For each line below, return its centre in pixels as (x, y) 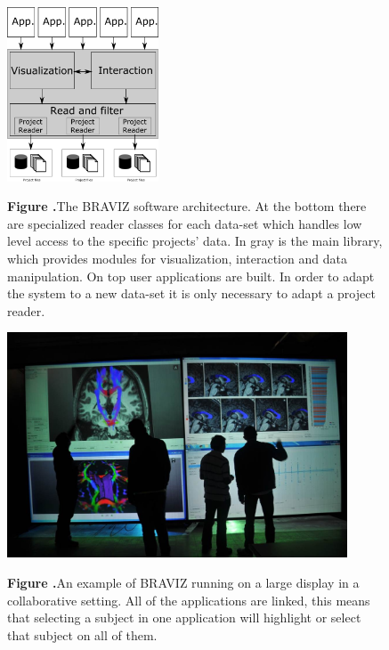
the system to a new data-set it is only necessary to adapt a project (191, 293)
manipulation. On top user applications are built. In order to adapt (191, 276)
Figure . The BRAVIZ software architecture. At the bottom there (187, 206)
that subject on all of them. (82, 634)
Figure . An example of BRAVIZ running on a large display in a (183, 582)
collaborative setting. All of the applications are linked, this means (189, 600)
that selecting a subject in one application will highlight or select (184, 617)
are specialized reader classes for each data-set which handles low (185, 223)
